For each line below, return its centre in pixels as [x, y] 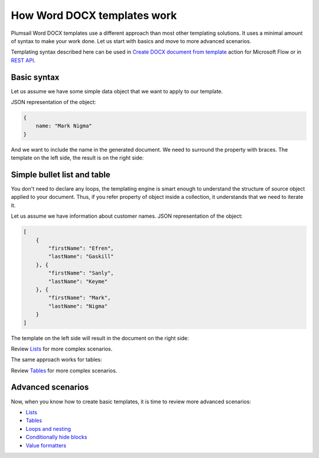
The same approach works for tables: [57, 359]
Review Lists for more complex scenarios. [62, 349]
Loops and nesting [48, 428]
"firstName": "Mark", [79, 298]
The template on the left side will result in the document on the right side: [100, 338]
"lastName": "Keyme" [78, 281]
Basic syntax [35, 77]
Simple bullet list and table [61, 174]
